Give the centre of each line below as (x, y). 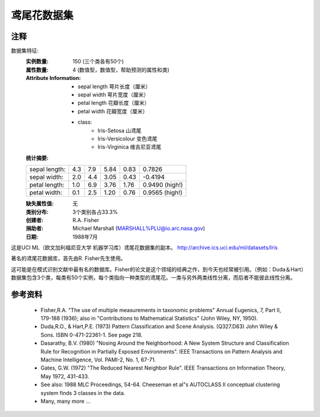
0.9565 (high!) (163, 193)
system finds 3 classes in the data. (83, 393)
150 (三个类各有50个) (98, 62)
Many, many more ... (65, 401)
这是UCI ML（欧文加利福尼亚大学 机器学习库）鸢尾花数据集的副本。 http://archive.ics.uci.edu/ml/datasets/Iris (144, 248)
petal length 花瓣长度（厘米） (114, 103)
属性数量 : (37, 70)
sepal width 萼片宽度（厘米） (113, 95)
